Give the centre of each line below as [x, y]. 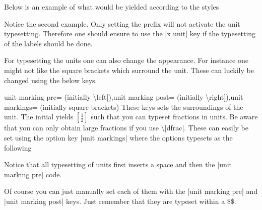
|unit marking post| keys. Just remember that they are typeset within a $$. [120, 201]
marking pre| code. [33, 174]
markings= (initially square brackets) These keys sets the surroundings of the [124, 107]
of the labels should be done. [48, 43]
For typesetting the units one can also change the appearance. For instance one [126, 60]
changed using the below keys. [51, 80]
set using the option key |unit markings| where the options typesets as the [118, 137]
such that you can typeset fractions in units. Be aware [174, 117]
